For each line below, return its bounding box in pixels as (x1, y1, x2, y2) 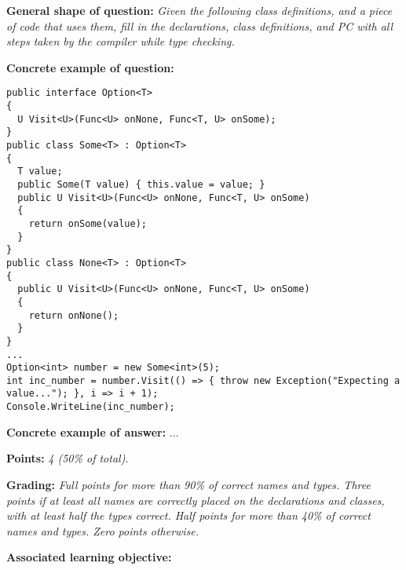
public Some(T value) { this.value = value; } (17, 178, 265, 190)
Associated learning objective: (6, 549, 172, 565)
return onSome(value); (28, 217, 147, 229)
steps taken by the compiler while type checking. (6, 33, 235, 49)
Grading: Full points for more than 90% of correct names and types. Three (6, 476, 371, 492)
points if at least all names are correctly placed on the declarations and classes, (6, 491, 385, 508)
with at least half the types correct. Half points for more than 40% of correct (6, 507, 371, 524)
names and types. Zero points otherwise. (6, 522, 199, 539)
